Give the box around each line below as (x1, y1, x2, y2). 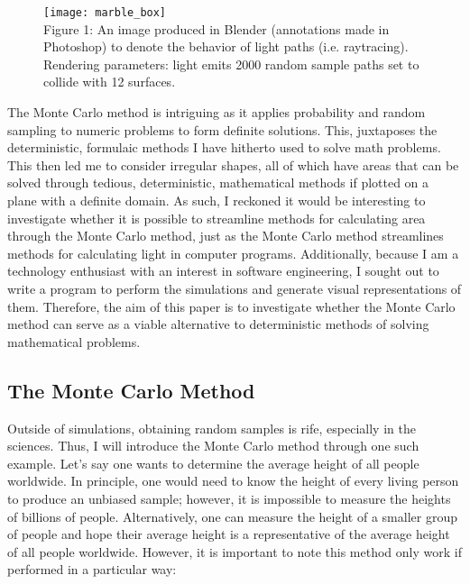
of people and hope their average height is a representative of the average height (7, 525, 450, 543)
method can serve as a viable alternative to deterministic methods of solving (7, 315, 429, 333)
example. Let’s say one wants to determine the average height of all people (7, 453, 419, 472)
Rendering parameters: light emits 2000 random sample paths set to (43, 54, 419, 73)
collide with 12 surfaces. (43, 72, 176, 91)
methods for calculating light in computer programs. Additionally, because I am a (7, 243, 459, 262)
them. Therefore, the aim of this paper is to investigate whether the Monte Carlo (7, 297, 456, 315)
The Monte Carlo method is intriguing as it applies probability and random (7, 103, 426, 122)
